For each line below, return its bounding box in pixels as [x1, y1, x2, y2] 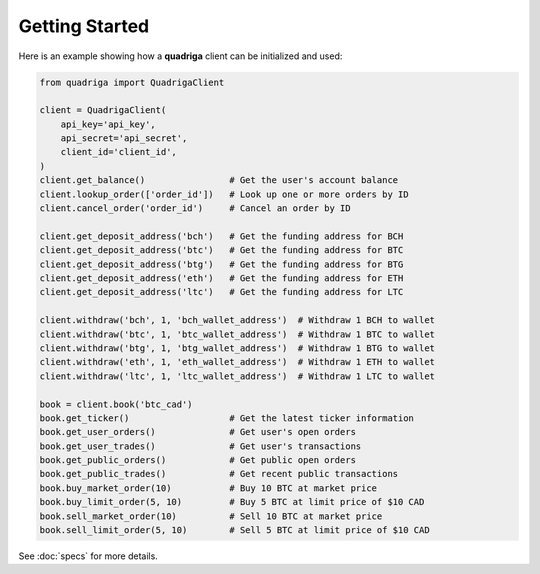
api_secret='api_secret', [60, 133, 188, 144]
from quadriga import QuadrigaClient [39, 76, 225, 88]
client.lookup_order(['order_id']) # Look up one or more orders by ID [39, 188, 409, 200]
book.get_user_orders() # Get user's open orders [39, 426, 357, 438]
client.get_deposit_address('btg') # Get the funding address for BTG [39, 258, 404, 270]
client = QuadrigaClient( [39, 105, 167, 116]
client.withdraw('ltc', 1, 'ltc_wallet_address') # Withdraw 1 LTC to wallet [39, 370, 435, 382]
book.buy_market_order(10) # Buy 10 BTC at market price [39, 482, 378, 494]
